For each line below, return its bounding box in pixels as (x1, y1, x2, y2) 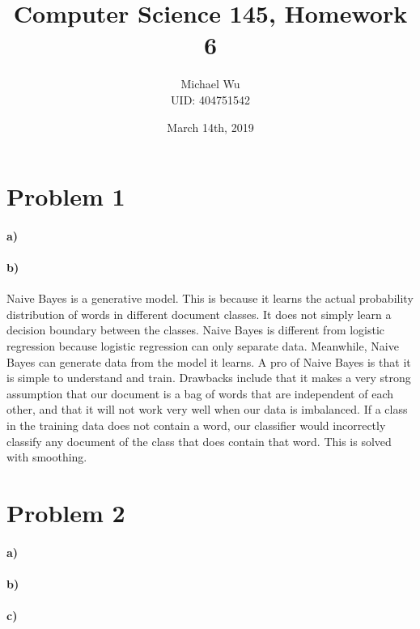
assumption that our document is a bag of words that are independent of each (6, 385, 393, 402)
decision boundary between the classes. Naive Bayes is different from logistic (6, 321, 385, 338)
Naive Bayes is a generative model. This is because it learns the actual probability (6, 290, 414, 307)
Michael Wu (180, 75, 240, 92)
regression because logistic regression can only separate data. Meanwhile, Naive (6, 338, 399, 355)
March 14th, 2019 (167, 118, 254, 135)
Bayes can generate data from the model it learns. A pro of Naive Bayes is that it (6, 353, 411, 370)
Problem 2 (6, 495, 125, 529)
